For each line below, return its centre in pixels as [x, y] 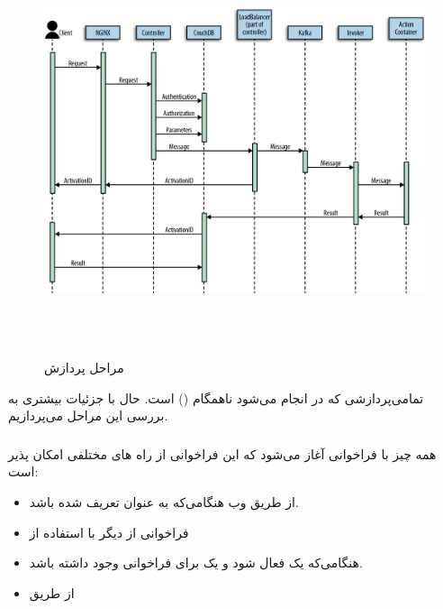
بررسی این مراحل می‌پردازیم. [88, 415]
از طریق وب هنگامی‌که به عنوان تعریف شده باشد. [164, 502]
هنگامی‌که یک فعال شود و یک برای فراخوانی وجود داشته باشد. [196, 563]
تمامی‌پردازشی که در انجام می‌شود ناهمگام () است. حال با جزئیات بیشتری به [216, 397]
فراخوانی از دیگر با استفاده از [109, 532]
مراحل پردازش [84, 368]
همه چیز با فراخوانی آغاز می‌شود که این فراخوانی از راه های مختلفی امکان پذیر [222, 453]
